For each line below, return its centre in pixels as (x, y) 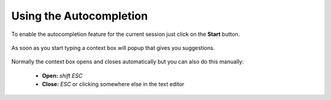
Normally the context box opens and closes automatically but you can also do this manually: (128, 62)
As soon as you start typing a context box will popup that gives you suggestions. (113, 48)
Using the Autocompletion (80, 16)
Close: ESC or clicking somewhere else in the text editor (113, 84)
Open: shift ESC (62, 76)
